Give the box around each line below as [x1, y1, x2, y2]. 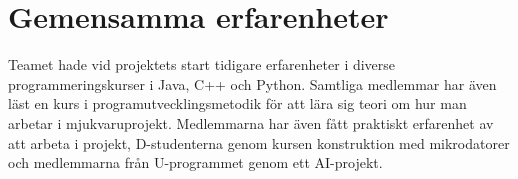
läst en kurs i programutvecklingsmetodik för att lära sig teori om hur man [8, 93, 467, 114]
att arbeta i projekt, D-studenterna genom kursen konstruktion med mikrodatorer [8, 132, 510, 153]
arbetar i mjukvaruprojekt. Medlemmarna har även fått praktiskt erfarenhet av [8, 112, 494, 133]
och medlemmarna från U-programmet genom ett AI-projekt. [8, 152, 383, 173]
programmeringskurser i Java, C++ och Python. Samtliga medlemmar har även [8, 73, 497, 94]
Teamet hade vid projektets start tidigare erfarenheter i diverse [8, 54, 396, 75]
